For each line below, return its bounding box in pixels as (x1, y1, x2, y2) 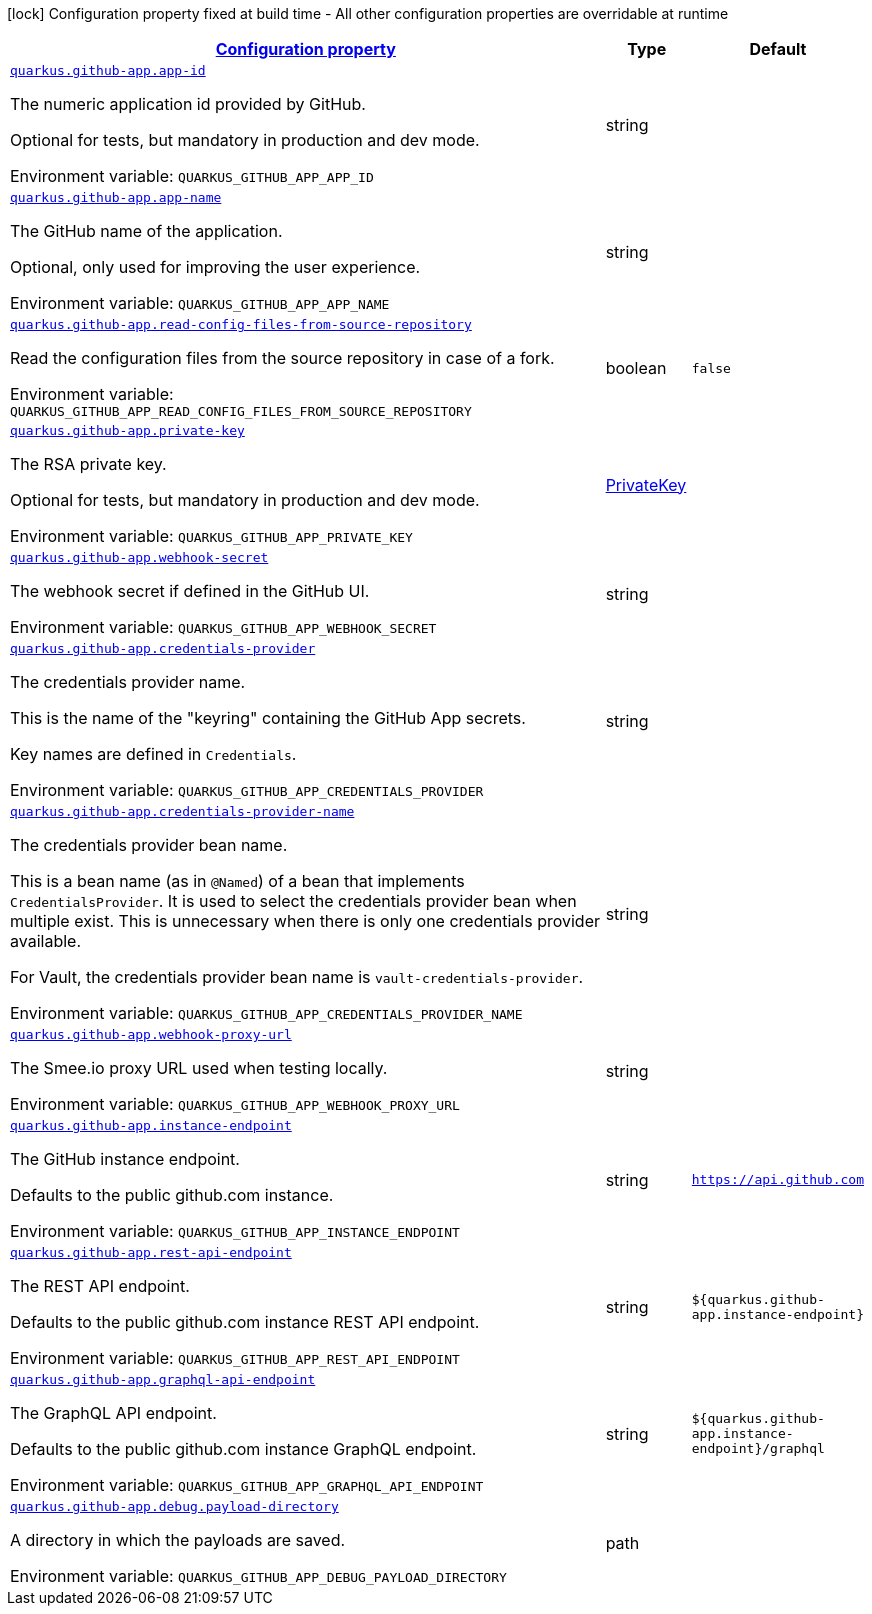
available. (10, 931, 81, 951)
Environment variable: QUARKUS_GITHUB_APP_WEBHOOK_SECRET (10, 617, 437, 637)
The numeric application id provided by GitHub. (10, 94, 366, 114)
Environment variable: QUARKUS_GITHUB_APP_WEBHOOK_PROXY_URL (10, 1094, 460, 1114)
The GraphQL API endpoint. (10, 1403, 217, 1423)
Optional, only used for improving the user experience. (10, 257, 421, 277)
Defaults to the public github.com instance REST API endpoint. (10, 1312, 480, 1332)
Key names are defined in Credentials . (10, 744, 297, 764)
